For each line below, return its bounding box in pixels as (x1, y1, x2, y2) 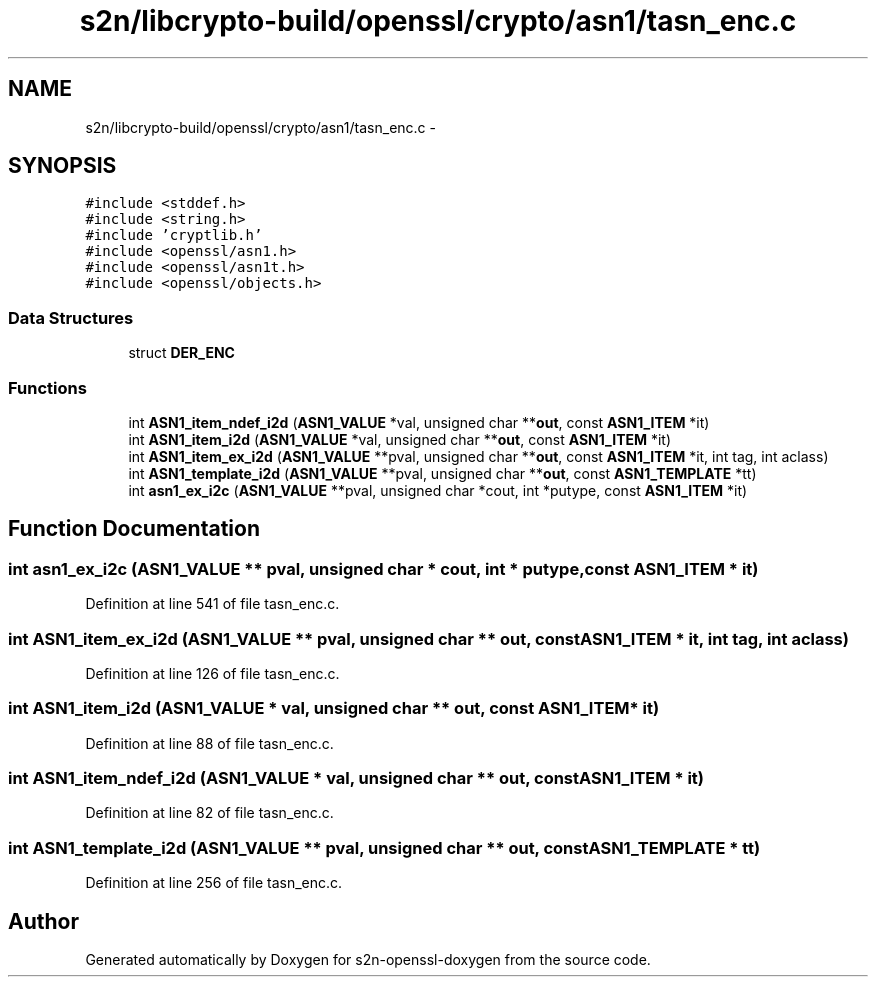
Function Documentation (8, 516, 260, 542)
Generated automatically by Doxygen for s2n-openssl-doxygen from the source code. (85, 951, 651, 968)
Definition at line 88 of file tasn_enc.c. (85, 734, 334, 752)
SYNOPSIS (8, 153, 117, 179)
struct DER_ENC (128, 344, 235, 362)
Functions (8, 377, 87, 398)
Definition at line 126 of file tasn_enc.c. (85, 664, 340, 682)
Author (8, 908, 79, 934)
